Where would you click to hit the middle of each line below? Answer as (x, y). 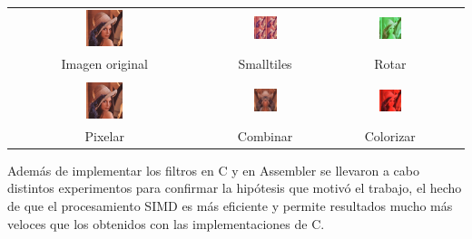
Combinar (265, 135)
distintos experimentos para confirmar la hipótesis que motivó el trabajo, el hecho (235, 188)
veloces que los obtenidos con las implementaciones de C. (166, 223)
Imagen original (104, 63)
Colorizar (390, 135)
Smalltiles (265, 63)
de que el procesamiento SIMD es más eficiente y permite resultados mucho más (230, 205)
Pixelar (104, 135)
